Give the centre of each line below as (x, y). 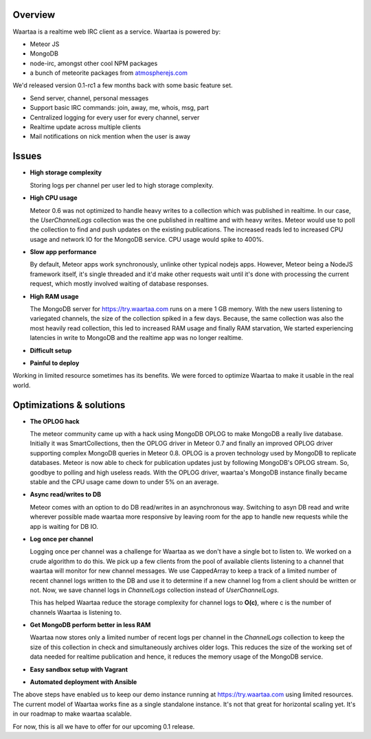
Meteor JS (45, 44)
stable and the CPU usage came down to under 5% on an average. (124, 482)
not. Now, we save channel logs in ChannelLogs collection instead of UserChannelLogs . (155, 590)
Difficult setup (51, 350)
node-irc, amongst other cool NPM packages (94, 63)
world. (22, 385)
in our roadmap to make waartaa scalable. (72, 714)
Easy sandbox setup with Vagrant (79, 669)
